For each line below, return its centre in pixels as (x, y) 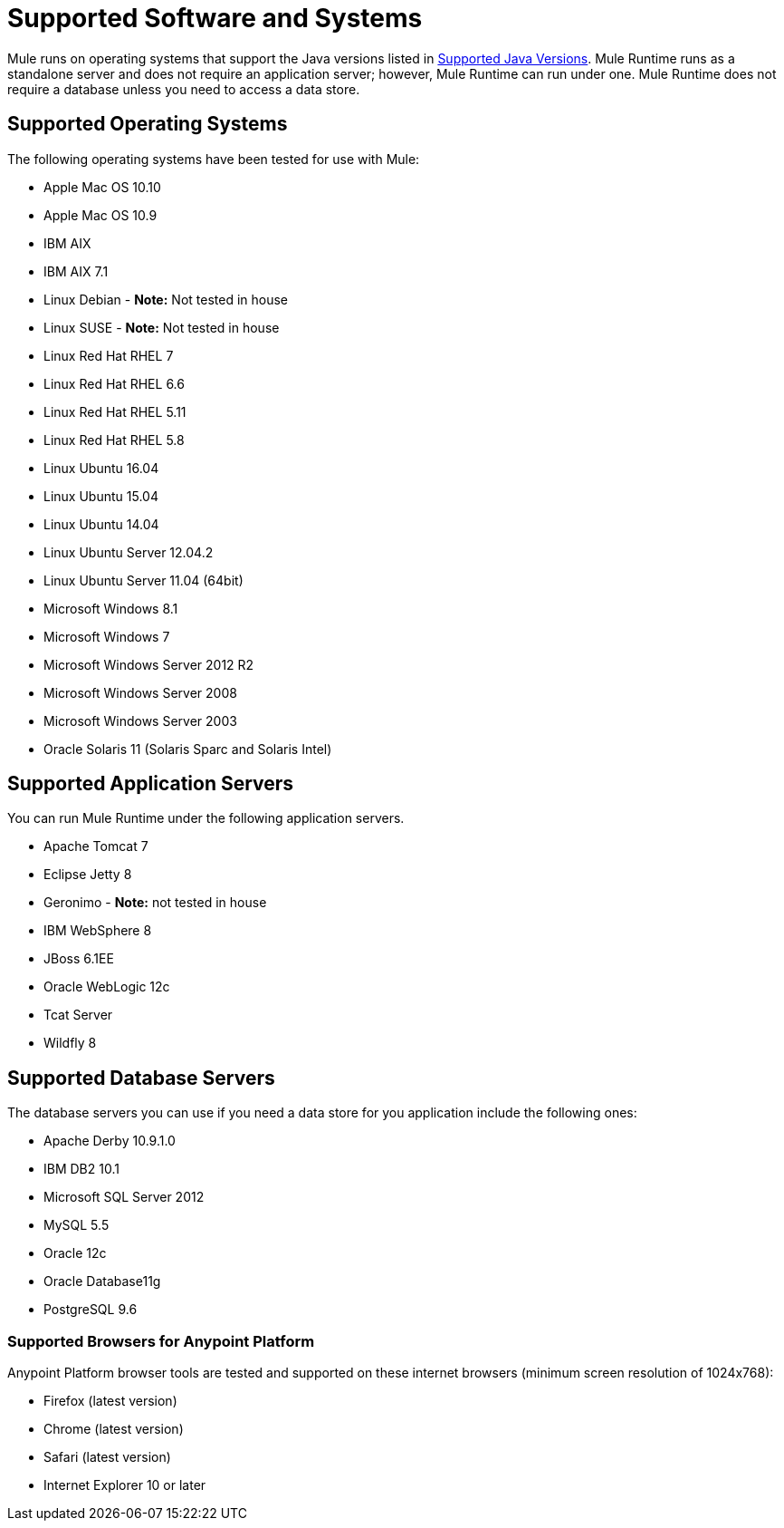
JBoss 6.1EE (79, 959)
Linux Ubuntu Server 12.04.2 (129, 552)
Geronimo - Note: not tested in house (155, 903)
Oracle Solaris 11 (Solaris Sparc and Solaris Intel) (188, 749)
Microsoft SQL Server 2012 (124, 1197)
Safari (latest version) (107, 1457)
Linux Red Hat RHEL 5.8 (114, 440)
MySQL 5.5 (76, 1225)
